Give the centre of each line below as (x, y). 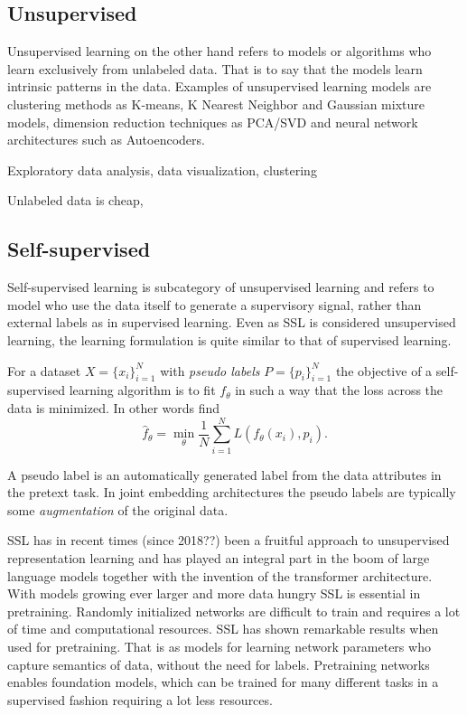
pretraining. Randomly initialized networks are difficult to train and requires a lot (234, 611)
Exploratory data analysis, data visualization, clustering (162, 169)
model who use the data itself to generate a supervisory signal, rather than (215, 304)
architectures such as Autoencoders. (106, 140)
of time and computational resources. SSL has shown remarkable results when (223, 629)
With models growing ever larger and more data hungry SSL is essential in (214, 593)
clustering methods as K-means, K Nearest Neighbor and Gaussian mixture (216, 103)
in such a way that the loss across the (339, 390)
